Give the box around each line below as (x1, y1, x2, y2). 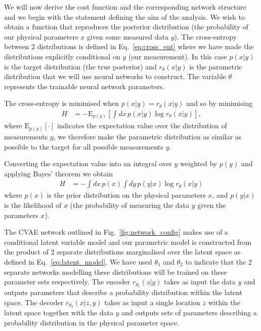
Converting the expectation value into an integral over (4, 158, 172, 169)
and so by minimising (186, 98, 253, 108)
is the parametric (189, 61, 242, 71)
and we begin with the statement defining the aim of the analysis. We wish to (4, 11, 245, 22)
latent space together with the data (4, 307, 113, 318)
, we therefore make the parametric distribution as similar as (53, 131, 242, 141)
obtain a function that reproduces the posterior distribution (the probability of (4, 21, 248, 32)
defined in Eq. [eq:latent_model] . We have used (4, 256, 152, 267)
